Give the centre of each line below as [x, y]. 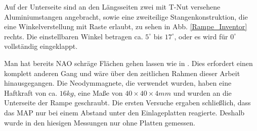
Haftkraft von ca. [31, 92]
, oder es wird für [201, 36]
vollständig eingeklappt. [41, 46]
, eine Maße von [98, 92]
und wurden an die [202, 92]
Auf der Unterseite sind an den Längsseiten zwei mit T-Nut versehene [112, 7]
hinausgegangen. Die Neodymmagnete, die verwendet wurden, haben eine [118, 83]
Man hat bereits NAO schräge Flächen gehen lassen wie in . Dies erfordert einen [128, 63]
